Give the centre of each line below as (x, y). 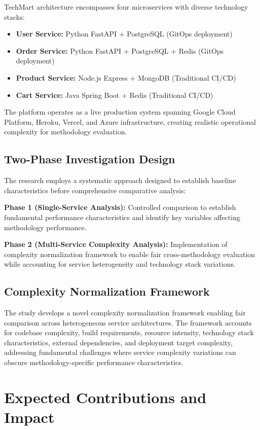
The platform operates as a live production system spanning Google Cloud (120, 112)
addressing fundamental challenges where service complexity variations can (120, 352)
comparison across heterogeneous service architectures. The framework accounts (128, 322)
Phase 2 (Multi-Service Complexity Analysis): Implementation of (116, 244)
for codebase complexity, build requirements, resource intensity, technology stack (129, 332)
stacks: (14, 16)
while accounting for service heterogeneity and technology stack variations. (120, 264)
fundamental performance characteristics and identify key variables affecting (122, 217)
